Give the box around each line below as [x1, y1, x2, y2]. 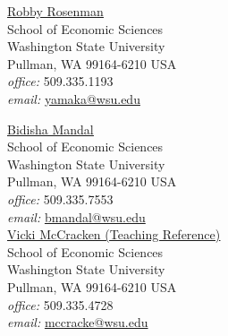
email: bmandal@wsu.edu [7, 207, 146, 226]
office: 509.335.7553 [7, 189, 114, 208]
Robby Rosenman [7, 2, 104, 20]
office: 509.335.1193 [7, 72, 114, 90]
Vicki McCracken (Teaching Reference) [7, 225, 221, 244]
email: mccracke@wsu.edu [7, 313, 148, 332]
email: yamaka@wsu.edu [7, 89, 140, 108]
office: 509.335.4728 [7, 295, 114, 314]
